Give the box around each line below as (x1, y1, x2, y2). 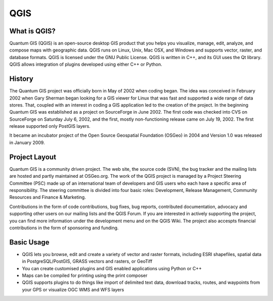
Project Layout (9, 153, 57, 161)
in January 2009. (9, 139, 45, 145)
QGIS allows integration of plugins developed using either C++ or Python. (9, 61, 163, 68)
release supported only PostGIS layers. (9, 123, 90, 129)
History (9, 75, 34, 83)
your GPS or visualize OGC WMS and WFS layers (22, 286, 124, 292)
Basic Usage (9, 238, 50, 246)
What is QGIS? (9, 27, 56, 35)
